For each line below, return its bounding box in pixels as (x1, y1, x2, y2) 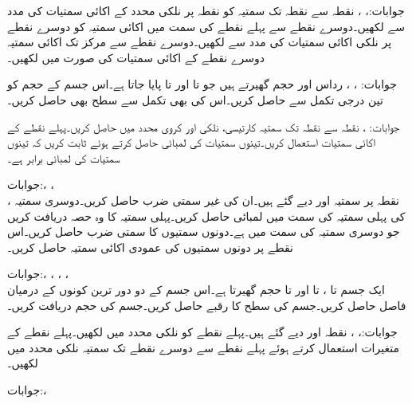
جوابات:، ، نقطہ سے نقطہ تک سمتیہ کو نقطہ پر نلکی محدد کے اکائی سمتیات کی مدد (7, 2, 405, 18)
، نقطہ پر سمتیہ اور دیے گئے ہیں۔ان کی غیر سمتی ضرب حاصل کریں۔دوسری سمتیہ (7, 191, 400, 208)
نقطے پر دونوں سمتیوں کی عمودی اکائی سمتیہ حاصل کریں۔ (7, 238, 294, 255)
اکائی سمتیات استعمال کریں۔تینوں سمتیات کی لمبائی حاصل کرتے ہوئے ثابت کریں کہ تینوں (7, 134, 376, 151)
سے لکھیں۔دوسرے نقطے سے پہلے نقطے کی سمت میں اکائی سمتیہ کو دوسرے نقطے (7, 18, 405, 34)
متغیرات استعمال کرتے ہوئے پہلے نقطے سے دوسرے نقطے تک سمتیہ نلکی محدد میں (7, 339, 399, 355)
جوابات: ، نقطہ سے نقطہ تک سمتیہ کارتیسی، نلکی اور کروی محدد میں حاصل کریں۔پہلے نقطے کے (7, 118, 400, 135)
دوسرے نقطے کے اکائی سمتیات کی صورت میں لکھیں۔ (7, 49, 265, 65)
